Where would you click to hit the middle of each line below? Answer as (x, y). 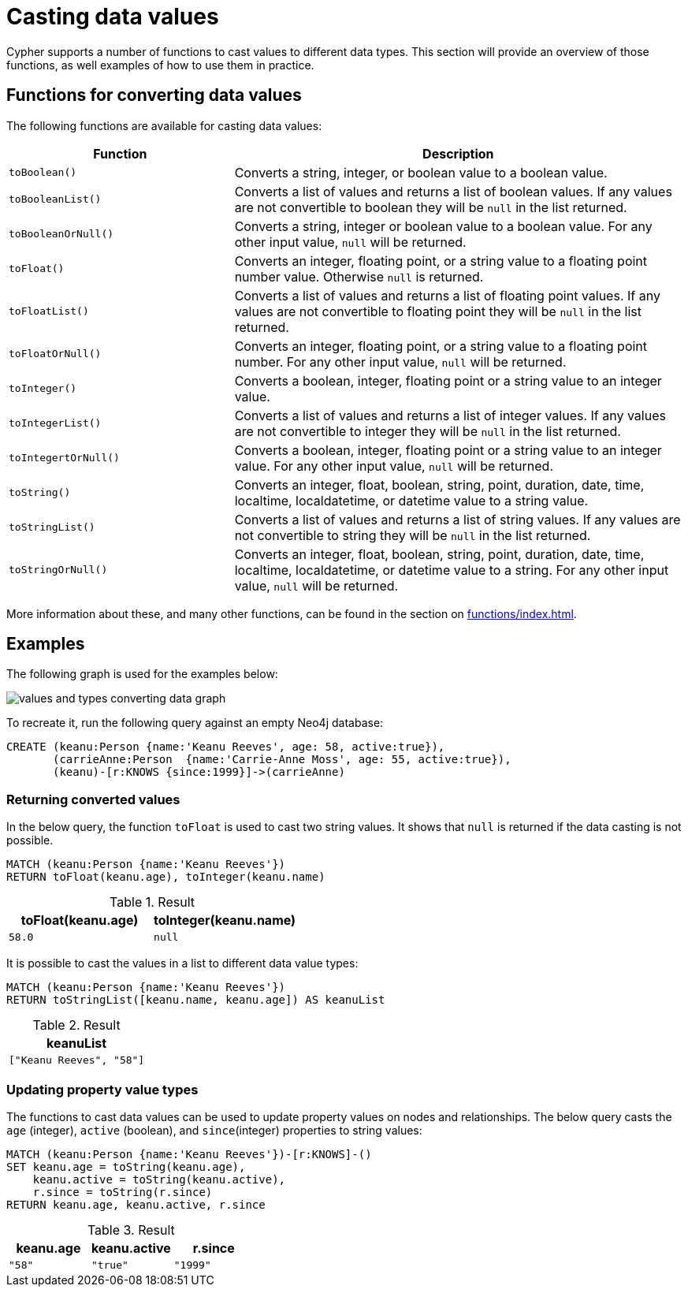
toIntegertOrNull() (64, 458)
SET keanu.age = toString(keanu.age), (126, 1166)
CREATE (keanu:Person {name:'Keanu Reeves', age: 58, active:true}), (226, 747)
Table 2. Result (76, 1025)
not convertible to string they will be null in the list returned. (413, 535)
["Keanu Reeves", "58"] (77, 1060)
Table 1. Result (152, 902)
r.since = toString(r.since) (123, 1192)
